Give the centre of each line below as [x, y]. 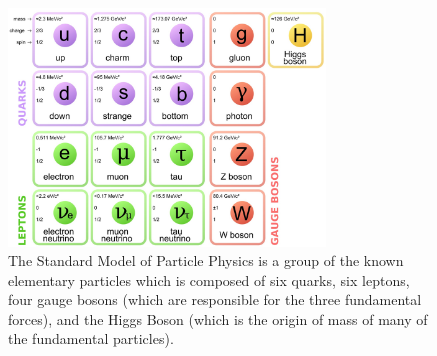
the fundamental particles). [91, 338]
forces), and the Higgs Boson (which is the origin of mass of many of [218, 318]
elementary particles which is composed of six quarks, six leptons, [209, 279]
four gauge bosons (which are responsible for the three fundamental [215, 299]
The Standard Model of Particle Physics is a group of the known [206, 260]
